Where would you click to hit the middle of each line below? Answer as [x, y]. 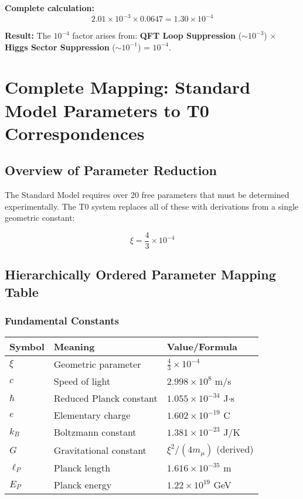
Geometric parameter [97, 364]
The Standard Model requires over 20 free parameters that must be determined [147, 195]
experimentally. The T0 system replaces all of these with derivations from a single [152, 206]
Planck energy [83, 485]
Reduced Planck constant [105, 398]
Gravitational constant [100, 450]
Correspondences [75, 133]
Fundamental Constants [62, 321]
